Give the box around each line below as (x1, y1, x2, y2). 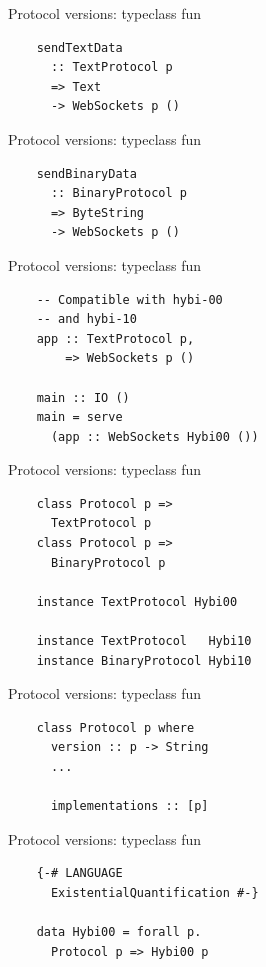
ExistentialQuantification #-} (50, 885, 259, 900)
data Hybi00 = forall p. (36, 925, 202, 940)
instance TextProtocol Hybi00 (36, 594, 238, 609)
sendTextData (36, 40, 123, 55)
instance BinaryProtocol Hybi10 (36, 653, 252, 668)
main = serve (36, 410, 123, 425)
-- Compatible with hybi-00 (36, 292, 223, 307)
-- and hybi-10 (36, 312, 137, 327)
